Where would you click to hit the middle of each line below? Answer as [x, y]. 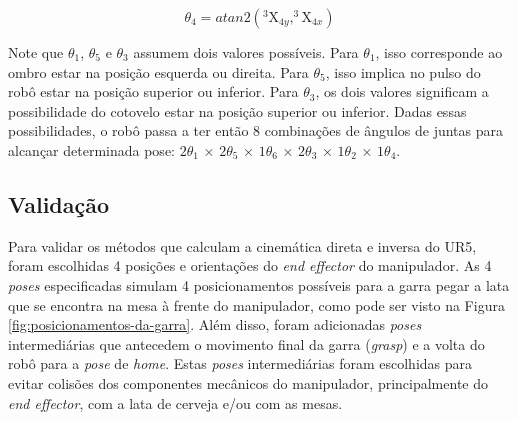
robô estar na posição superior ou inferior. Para [153, 91]
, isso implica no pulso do [403, 71]
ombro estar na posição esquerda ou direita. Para [158, 71]
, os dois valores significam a [402, 91]
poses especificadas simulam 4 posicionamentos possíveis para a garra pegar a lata [259, 284]
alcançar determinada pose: [91, 149]
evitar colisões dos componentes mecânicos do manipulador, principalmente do [248, 382]
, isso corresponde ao [439, 52]
